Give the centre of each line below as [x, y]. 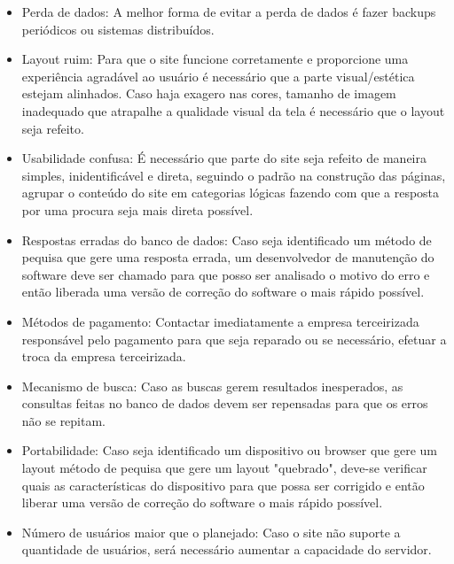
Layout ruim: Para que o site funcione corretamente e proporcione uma [215, 59]
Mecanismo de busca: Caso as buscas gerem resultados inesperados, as [212, 386]
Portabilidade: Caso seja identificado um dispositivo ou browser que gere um [229, 450]
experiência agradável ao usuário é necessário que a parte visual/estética [218, 76]
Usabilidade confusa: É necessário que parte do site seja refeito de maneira [224, 158]
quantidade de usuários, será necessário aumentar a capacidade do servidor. [227, 549]
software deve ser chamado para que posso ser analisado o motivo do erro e [226, 274]
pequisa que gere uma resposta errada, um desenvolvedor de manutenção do [228, 257]
